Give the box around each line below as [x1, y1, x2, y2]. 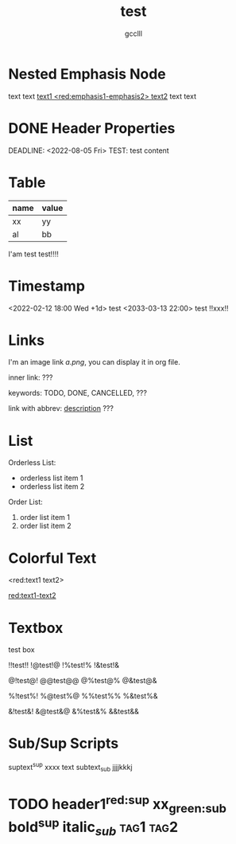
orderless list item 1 [19, 473, 83, 483]
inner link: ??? [8, 373, 53, 382]
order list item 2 [19, 521, 72, 531]
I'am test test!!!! [8, 249, 60, 259]
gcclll [124, 29, 143, 38]
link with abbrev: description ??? [8, 404, 114, 413]
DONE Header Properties [8, 119, 176, 137]
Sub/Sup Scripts [8, 735, 119, 752]
